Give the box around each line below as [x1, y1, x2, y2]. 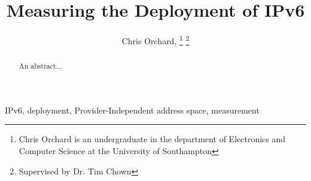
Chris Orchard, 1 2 [121, 33, 190, 47]
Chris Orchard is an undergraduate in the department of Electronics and [19, 133, 286, 145]
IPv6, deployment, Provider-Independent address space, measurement [5, 103, 260, 116]
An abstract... [19, 61, 62, 71]
